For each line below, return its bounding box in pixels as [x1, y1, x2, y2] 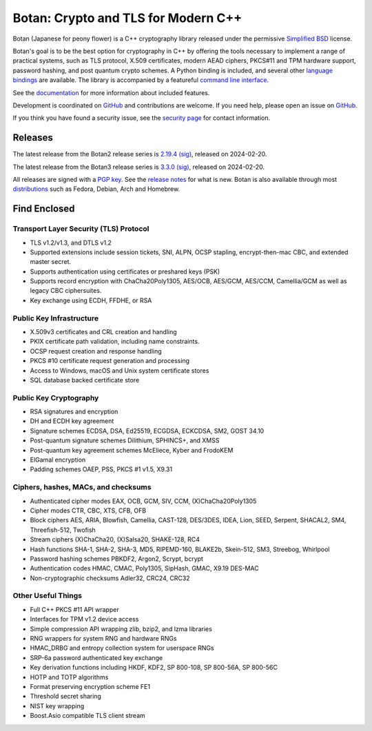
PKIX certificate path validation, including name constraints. [30, 338, 200, 346]
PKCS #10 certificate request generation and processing [30, 357, 189, 365]
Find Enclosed [12, 203, 75, 215]
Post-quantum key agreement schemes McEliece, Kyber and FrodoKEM [30, 446, 234, 454]
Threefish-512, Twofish [30, 526, 96, 534]
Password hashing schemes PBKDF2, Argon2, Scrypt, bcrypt [30, 555, 203, 563]
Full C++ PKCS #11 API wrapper [30, 605, 120, 613]
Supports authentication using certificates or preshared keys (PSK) [30, 267, 220, 276]
